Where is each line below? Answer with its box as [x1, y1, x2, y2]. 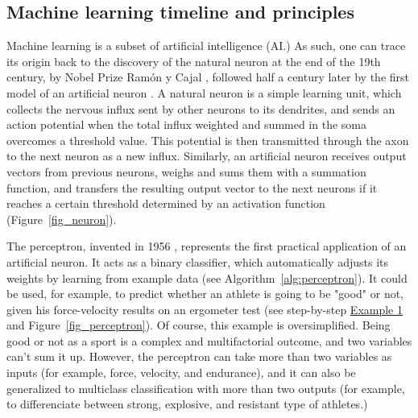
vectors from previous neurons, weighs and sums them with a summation [6, 163, 366, 180]
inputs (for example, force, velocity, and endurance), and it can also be [6, 364, 356, 381]
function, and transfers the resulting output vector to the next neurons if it [6, 179, 378, 196]
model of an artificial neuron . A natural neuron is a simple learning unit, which [6, 84, 402, 101]
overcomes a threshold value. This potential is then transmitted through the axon [6, 131, 409, 148]
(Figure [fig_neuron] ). [6, 210, 117, 227]
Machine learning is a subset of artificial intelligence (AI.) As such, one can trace [6, 37, 406, 54]
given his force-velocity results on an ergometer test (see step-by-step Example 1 [6, 300, 403, 317]
